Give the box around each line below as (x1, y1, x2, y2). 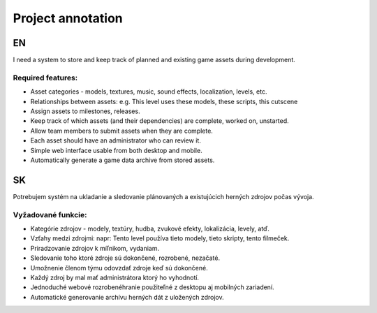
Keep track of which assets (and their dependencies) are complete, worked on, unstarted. (30, 117, 289, 125)
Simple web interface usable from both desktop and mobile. (30, 146, 202, 154)
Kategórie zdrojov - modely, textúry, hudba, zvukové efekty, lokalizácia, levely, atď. (30, 224, 270, 233)
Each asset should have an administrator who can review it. (30, 136, 202, 145)
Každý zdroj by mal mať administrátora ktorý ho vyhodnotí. (30, 273, 199, 282)
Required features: (13, 73, 78, 82)
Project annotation (13, 10, 124, 26)
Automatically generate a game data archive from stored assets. (30, 156, 215, 164)
